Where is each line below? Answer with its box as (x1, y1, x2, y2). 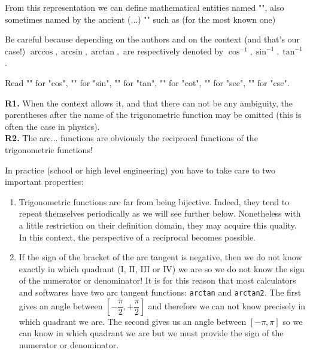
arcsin (61, 47, 83, 56)
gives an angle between (19, 299, 103, 312)
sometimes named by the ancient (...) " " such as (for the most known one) (5, 13, 276, 25)
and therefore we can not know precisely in (148, 299, 306, 312)
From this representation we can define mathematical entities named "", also (5, 1, 284, 13)
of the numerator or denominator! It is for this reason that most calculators (19, 274, 296, 287)
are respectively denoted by (123, 44, 224, 57)
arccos (30, 47, 53, 56)
